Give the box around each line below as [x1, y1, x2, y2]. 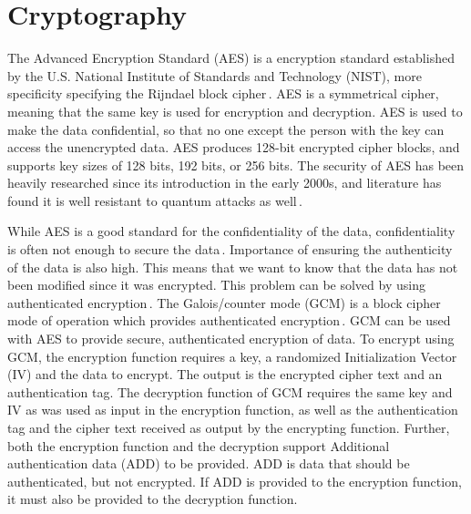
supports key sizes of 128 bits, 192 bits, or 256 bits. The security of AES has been [7, 155, 465, 174]
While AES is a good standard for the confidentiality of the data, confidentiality [7, 221, 456, 241]
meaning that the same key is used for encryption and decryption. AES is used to [7, 101, 463, 120]
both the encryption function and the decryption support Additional [7, 436, 390, 455]
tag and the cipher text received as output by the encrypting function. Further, [7, 418, 450, 437]
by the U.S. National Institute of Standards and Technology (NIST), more [7, 66, 422, 85]
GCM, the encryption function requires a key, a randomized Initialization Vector [7, 346, 457, 365]
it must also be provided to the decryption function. [7, 489, 298, 509]
